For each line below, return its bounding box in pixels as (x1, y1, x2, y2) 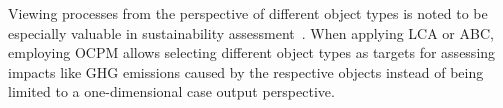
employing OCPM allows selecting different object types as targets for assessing (8, 42, 496, 63)
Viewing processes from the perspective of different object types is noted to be (8, 3, 488, 23)
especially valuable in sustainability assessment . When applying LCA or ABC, (8, 22, 494, 43)
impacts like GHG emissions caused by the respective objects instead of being (8, 61, 484, 82)
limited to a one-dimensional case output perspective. (8, 81, 335, 102)
